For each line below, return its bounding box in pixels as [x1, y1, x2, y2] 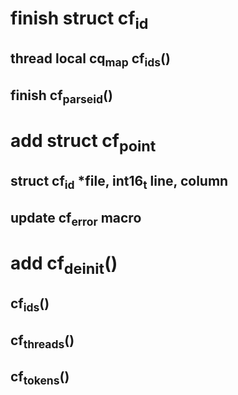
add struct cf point [10, 130, 157, 156]
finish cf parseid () [10, 87, 113, 106]
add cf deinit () [10, 252, 118, 278]
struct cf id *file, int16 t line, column [10, 173, 229, 192]
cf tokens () [10, 368, 70, 388]
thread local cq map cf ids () [10, 50, 171, 70]
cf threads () [10, 332, 75, 351]
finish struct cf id [10, 7, 149, 33]
